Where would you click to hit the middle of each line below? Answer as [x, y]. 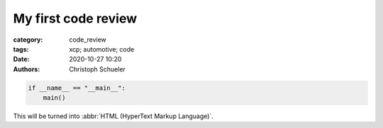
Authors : [27, 69]
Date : [21, 59]
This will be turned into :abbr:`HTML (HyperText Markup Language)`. [113, 116]
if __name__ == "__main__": [77, 88]
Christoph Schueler [97, 69]
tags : [21, 49]
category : [28, 40]
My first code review [75, 18]
